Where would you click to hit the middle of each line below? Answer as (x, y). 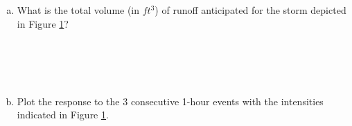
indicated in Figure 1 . (63, 115)
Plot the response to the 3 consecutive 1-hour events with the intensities (170, 101)
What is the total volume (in (78, 10)
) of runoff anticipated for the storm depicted (250, 10)
